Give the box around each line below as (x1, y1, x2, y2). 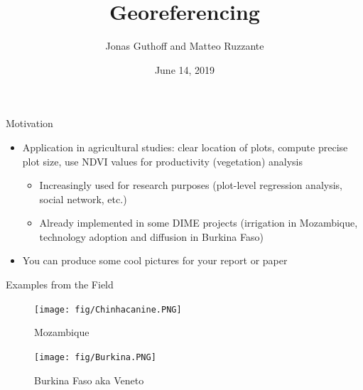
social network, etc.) (39, 191, 127, 206)
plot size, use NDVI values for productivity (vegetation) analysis (22, 153, 303, 168)
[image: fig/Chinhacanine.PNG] (34, 304, 182, 315)
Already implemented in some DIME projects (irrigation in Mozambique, (39, 215, 358, 230)
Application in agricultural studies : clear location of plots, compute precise (22, 139, 348, 154)
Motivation (6, 116, 53, 131)
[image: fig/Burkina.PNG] (34, 352, 156, 362)
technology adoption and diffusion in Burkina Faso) (39, 229, 264, 244)
